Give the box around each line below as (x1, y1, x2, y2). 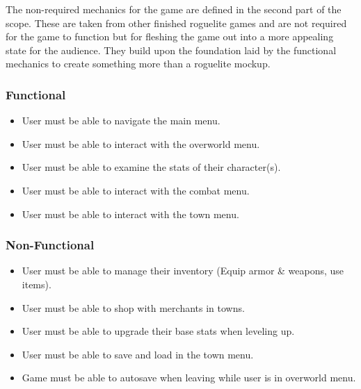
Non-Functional (6, 236, 95, 254)
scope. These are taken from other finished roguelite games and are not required (6, 15, 347, 30)
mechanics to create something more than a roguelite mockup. (6, 56, 271, 71)
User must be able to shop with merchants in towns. (22, 300, 245, 315)
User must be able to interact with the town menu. (22, 206, 239, 221)
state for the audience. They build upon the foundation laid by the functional (6, 42, 337, 57)
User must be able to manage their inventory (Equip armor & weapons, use (22, 263, 344, 278)
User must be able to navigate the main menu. (22, 113, 220, 128)
